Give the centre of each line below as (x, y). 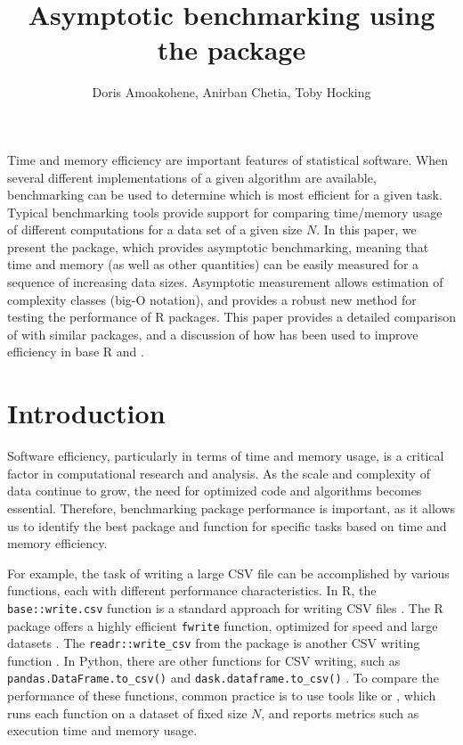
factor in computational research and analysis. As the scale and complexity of (219, 473)
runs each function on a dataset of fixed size (127, 712)
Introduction (86, 413)
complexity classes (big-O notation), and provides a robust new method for (212, 299)
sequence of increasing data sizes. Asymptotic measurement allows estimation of (225, 282)
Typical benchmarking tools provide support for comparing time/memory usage (225, 212)
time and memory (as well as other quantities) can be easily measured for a (213, 264)
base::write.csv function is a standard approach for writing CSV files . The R (225, 607)
